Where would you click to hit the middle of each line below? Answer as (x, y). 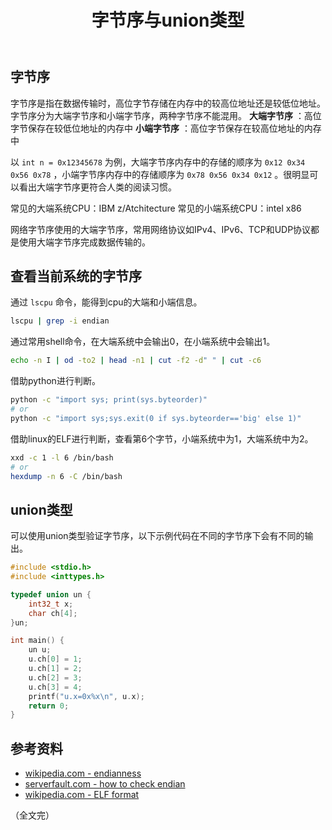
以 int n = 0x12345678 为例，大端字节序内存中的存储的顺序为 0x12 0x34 (158, 162)
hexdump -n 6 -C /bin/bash (66, 476)
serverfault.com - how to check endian (105, 784)
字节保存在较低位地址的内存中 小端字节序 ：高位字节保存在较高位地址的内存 (166, 128)
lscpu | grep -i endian (60, 321)
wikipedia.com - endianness (83, 773)
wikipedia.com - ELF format (82, 795)
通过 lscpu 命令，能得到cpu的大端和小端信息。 (106, 302)
